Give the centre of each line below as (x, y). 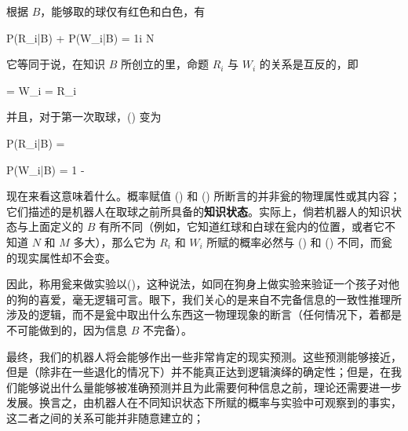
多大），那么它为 (115, 241)
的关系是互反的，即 (309, 64)
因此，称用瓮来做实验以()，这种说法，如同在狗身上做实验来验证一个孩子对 (197, 284)
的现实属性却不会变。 (61, 257)
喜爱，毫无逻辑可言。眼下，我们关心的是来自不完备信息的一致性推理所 (220, 299)
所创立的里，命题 (164, 64)
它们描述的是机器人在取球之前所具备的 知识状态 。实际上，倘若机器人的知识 (199, 211)
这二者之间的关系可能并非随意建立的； (105, 417)
